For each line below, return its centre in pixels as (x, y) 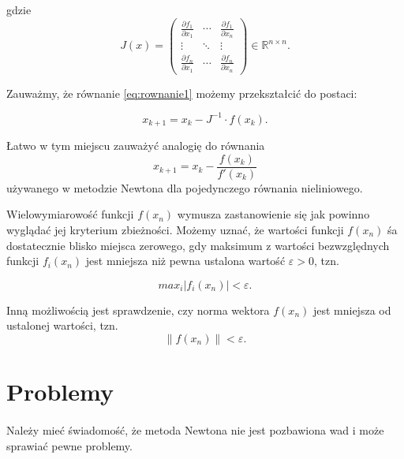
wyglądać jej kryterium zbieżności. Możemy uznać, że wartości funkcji (175, 230)
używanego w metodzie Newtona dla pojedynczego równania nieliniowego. (185, 187)
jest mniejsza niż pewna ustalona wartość (185, 261)
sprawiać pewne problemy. (69, 445)
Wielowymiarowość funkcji (70, 214)
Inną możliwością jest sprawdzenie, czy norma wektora (138, 310)
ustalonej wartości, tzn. (62, 325)
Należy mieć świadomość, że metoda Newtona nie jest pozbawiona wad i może (195, 429)
